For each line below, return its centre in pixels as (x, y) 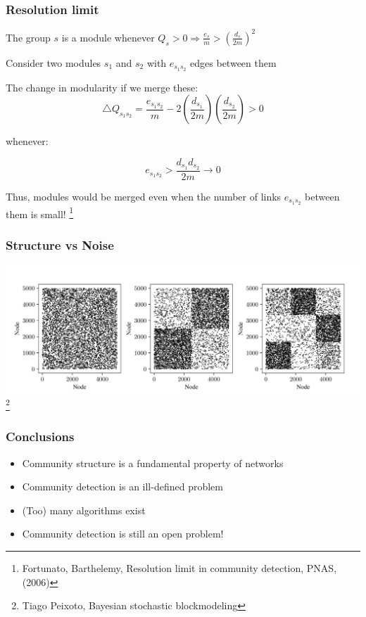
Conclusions (40, 437)
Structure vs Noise (60, 244)
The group (28, 37)
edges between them (233, 62)
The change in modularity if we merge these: (102, 87)
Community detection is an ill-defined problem (122, 486)
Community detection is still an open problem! (123, 534)
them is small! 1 (40, 212)
